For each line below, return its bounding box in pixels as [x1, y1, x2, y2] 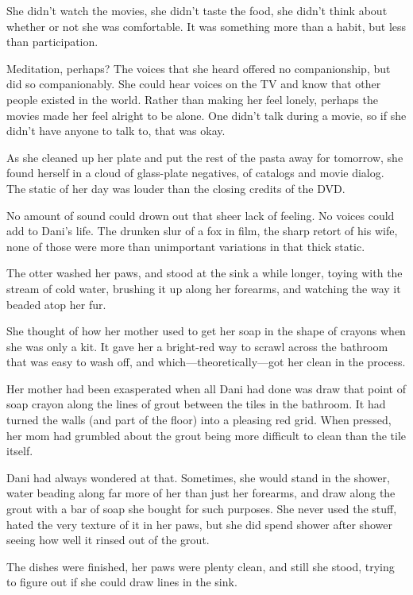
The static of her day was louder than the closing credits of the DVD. [6, 180, 345, 196]
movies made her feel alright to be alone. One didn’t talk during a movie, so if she [6, 106, 407, 123]
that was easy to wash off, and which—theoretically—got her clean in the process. [6, 354, 406, 370]
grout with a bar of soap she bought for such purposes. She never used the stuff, [6, 500, 397, 517]
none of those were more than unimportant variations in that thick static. [6, 238, 365, 254]
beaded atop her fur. [6, 296, 106, 312]
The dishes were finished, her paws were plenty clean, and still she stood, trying [6, 558, 395, 574]
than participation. [6, 33, 98, 50]
